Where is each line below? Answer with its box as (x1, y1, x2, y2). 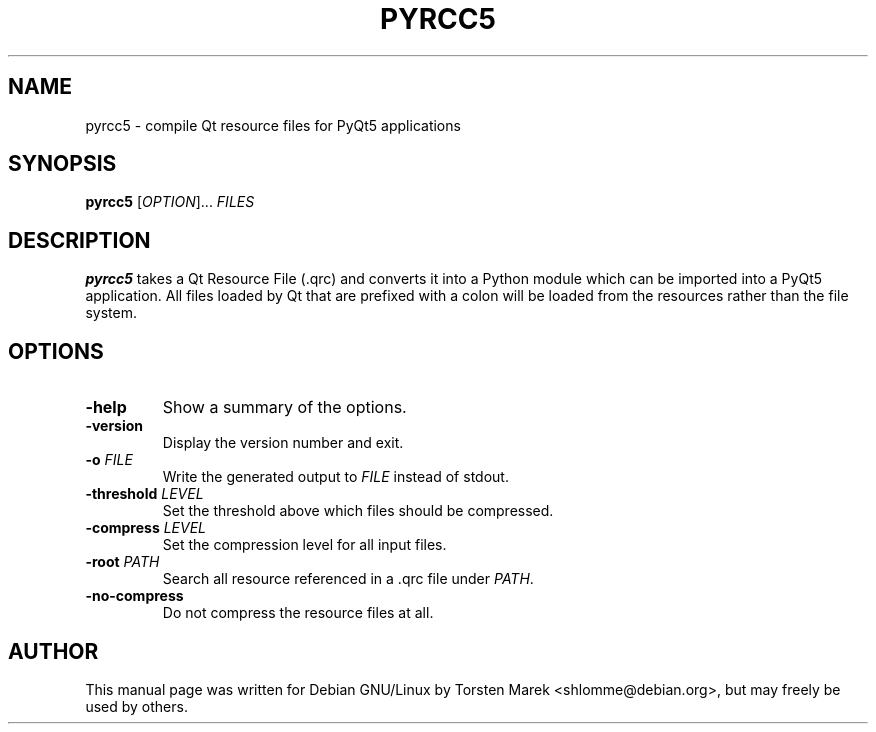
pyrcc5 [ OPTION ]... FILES (85, 193, 255, 211)
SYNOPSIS (8, 151, 117, 177)
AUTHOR (8, 638, 99, 664)
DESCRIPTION (8, 227, 151, 253)
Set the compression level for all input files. (162, 536, 447, 554)
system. (85, 304, 137, 322)
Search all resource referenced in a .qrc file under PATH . (162, 570, 534, 588)
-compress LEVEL (85, 519, 207, 537)
